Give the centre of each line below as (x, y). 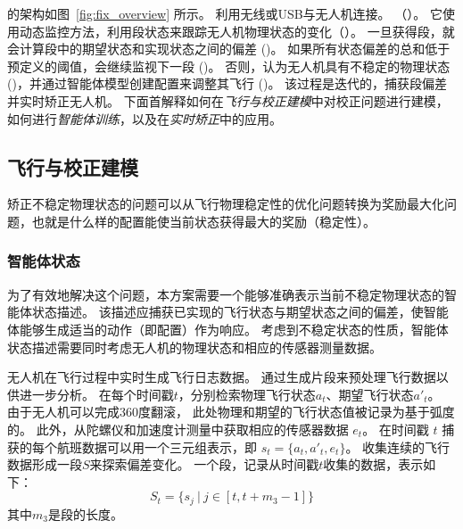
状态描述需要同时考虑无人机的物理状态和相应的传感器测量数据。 (194, 347)
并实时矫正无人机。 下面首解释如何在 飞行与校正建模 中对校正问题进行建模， (228, 100)
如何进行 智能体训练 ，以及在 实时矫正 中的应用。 (145, 118)
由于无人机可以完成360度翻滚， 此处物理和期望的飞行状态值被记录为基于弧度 (231, 412)
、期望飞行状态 (370, 394)
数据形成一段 (45, 464)
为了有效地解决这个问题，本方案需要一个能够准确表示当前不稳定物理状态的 (226, 294)
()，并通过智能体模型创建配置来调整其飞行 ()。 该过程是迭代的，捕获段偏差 (227, 83)
